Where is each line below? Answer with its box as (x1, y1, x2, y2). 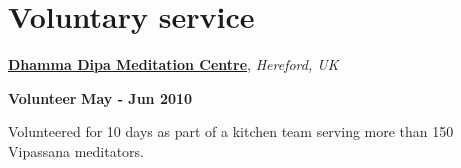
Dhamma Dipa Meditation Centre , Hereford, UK (8, 54, 339, 75)
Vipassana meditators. (8, 140, 144, 161)
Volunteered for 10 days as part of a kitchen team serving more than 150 (8, 121, 454, 142)
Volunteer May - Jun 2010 (8, 87, 193, 108)
